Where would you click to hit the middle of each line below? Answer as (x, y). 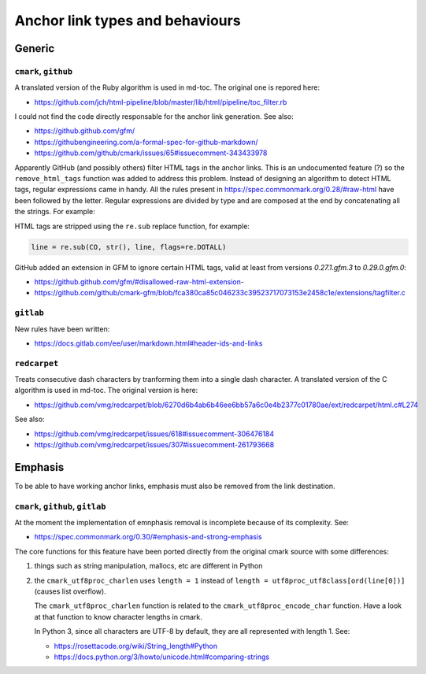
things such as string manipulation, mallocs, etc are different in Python (148, 566)
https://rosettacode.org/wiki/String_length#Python (136, 646)
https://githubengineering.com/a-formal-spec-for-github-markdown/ (146, 142)
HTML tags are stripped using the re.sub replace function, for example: (132, 226)
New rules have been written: (62, 329)
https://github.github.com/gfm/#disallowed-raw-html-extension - (139, 281)
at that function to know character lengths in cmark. (118, 617)
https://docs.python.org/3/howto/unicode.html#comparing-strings (162, 657)
